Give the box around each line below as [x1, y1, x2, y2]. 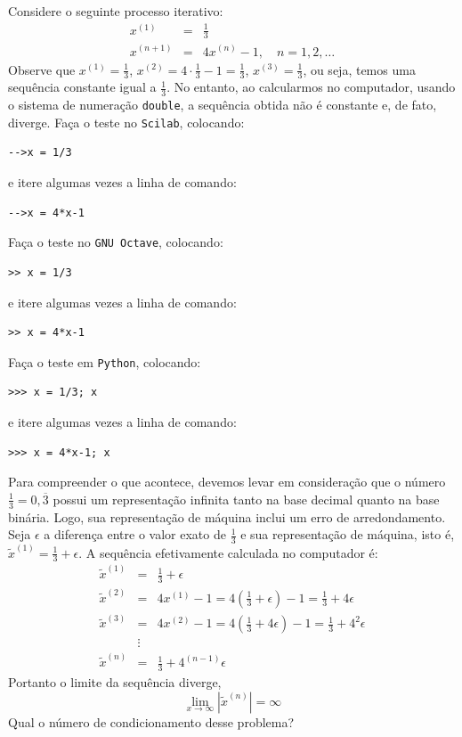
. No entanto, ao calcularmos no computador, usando [166, 78, 456, 96]
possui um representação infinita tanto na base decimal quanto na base [53, 489, 440, 508]
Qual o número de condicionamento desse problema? [8, 712, 295, 731]
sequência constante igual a [8, 78, 157, 96]
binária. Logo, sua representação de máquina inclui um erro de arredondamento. [8, 507, 446, 526]
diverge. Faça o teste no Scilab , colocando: [8, 112, 245, 131]
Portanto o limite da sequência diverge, [8, 672, 222, 691]
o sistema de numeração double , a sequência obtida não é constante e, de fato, [8, 95, 437, 114]
